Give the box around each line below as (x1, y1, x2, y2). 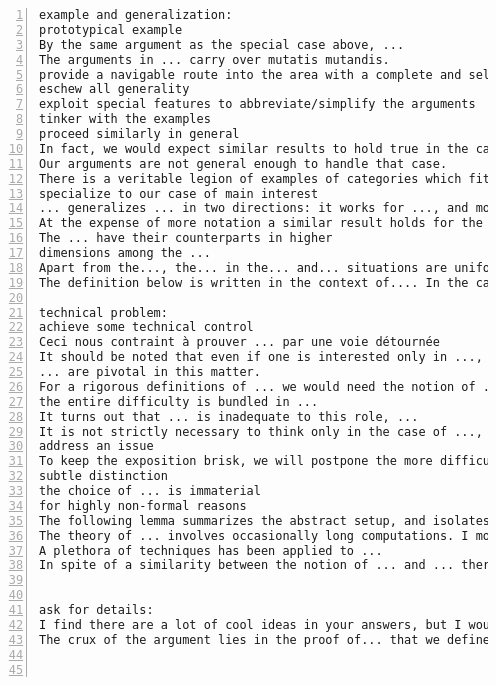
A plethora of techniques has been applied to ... (39, 543, 383, 558)
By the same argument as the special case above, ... (39, 37, 405, 52)
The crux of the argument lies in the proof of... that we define (39, 632, 491, 647)
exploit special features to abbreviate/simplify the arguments (39, 97, 476, 112)
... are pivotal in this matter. (39, 365, 261, 379)
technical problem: (39, 305, 168, 320)
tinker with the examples (39, 112, 211, 127)
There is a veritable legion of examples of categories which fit (39, 171, 491, 186)
